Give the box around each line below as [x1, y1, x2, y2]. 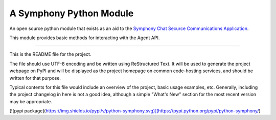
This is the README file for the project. [9, 51, 91, 57]
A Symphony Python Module [9, 8, 134, 19]
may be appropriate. [9, 98, 52, 104]
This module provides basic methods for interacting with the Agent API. [9, 35, 160, 41]
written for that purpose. [9, 75, 61, 81]
